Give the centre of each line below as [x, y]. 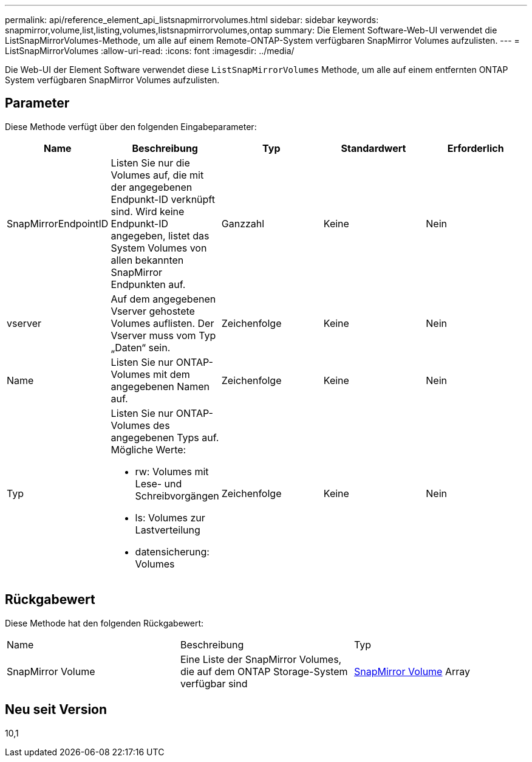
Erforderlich [476, 148]
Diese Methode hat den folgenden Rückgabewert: [104, 623]
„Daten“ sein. [141, 347]
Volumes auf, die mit [157, 175]
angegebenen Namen [160, 386]
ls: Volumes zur [170, 517]
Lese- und [159, 483]
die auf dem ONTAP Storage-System [264, 671]
